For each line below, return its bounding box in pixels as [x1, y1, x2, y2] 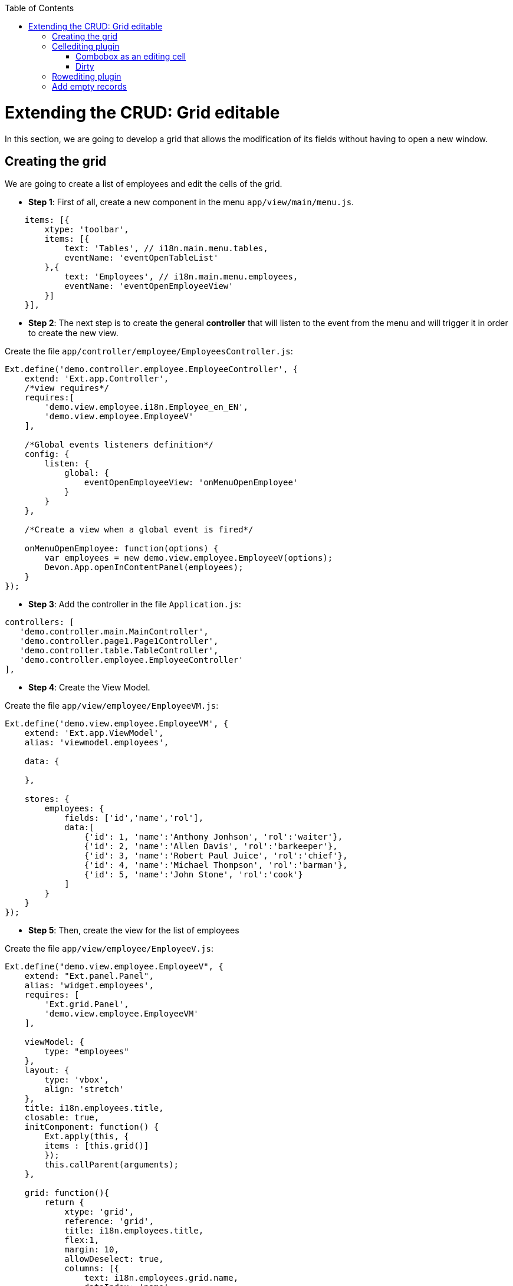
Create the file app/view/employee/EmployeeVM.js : [5, 700, 219, 711]
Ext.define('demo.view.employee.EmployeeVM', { [5, 719, 229, 729]
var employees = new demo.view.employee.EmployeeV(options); [44, 553, 333, 563]
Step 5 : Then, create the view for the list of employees [28, 925, 239, 936]
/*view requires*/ [24, 383, 110, 393]
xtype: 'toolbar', [44, 225, 129, 235]
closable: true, [24, 1113, 100, 1123]
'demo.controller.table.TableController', [19, 646, 219, 656]
